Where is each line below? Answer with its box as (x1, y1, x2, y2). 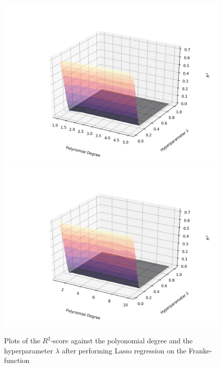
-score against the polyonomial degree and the (50, 335, 193, 346)
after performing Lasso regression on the (62, 345, 187, 355)
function (4, 355, 30, 365)
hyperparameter (4, 345, 53, 355)
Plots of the (4, 335, 40, 346)
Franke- (188, 345, 212, 355)
